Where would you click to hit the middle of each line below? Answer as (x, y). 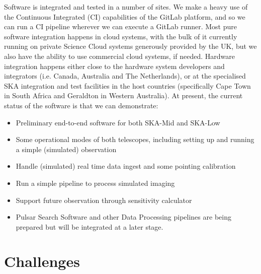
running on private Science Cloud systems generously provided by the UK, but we (130, 46)
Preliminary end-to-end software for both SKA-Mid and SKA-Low (118, 122)
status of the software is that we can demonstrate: (81, 105)
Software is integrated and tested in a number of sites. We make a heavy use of (126, 7)
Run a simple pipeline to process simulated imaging (95, 183)
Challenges (42, 261)
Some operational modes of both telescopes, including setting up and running (135, 139)
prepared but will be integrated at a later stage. (90, 226)
